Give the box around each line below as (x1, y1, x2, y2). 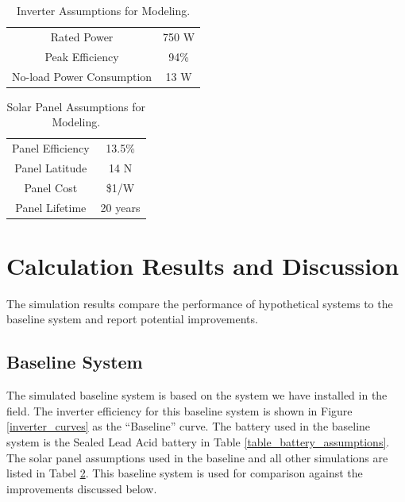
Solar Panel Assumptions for (6, 98, 145, 114)
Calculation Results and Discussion (6, 249, 399, 281)
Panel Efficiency (12, 140, 90, 156)
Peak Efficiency (44, 48, 119, 64)
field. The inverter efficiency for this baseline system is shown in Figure (6, 402, 353, 419)
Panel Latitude (14, 159, 87, 176)
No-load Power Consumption (12, 68, 152, 84)
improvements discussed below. (6, 480, 157, 496)
